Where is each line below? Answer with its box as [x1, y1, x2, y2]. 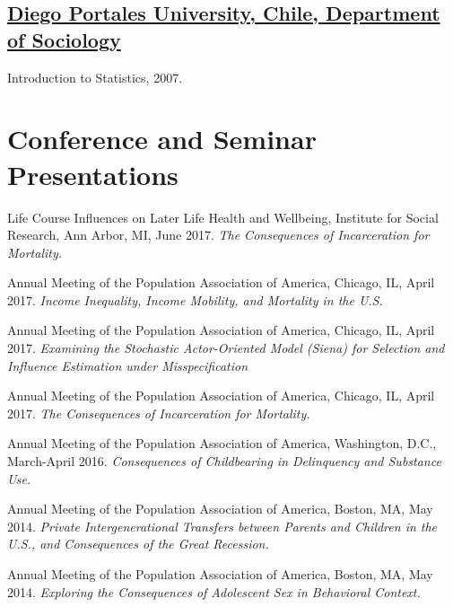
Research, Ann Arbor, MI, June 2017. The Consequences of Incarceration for [7, 225, 430, 244]
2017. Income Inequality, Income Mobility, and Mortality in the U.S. [7, 290, 383, 309]
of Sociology [7, 25, 121, 53]
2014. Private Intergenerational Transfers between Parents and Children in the [7, 516, 438, 535]
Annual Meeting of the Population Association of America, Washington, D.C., [7, 434, 437, 453]
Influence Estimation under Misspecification [7, 356, 248, 374]
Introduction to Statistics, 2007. [7, 67, 183, 86]
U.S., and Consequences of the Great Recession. [7, 534, 269, 553]
